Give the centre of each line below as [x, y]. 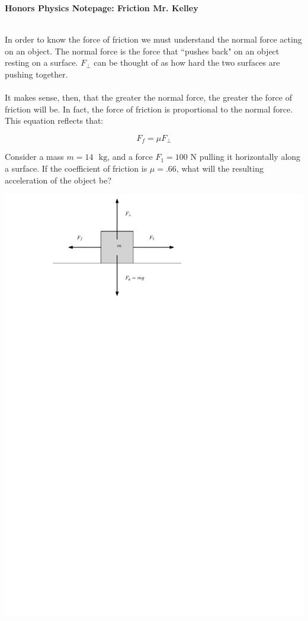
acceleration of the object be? [58, 180]
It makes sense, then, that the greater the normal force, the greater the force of [149, 97]
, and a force [130, 157]
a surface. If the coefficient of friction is [76, 168]
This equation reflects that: [54, 120]
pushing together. [36, 74]
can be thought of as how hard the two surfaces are [187, 62]
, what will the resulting [220, 168]
